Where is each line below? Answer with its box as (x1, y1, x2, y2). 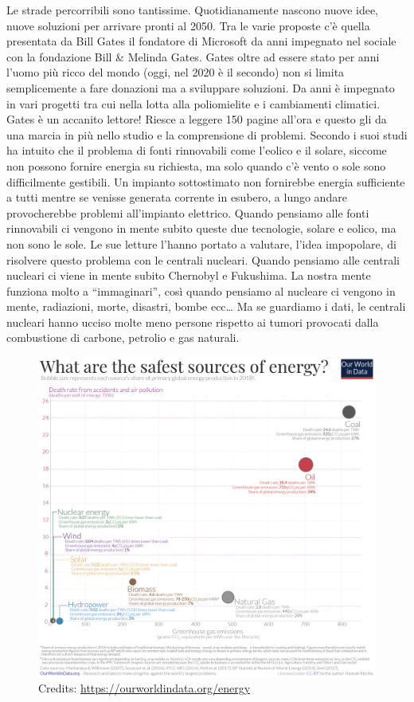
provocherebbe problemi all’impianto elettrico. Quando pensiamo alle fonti (6, 204, 369, 221)
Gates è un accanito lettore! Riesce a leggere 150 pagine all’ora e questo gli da (6, 111, 387, 127)
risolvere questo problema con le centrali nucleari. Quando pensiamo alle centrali (6, 251, 400, 268)
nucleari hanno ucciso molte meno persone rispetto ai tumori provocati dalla (6, 313, 379, 330)
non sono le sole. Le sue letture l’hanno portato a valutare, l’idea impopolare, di (6, 235, 396, 252)
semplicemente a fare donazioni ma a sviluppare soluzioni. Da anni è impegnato (6, 79, 395, 96)
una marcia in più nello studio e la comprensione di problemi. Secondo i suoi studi (6, 126, 408, 143)
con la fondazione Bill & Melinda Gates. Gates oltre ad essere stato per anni (6, 48, 380, 65)
